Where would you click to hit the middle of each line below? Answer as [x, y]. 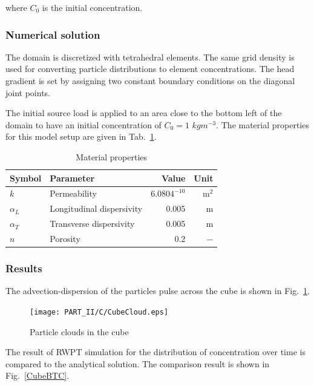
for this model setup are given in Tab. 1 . [81, 136]
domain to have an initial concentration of [83, 124]
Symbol [26, 178]
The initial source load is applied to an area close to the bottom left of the [144, 113]
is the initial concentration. [92, 7]
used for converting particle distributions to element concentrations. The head [150, 69]
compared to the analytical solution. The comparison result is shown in [138, 363]
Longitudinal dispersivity [96, 208]
